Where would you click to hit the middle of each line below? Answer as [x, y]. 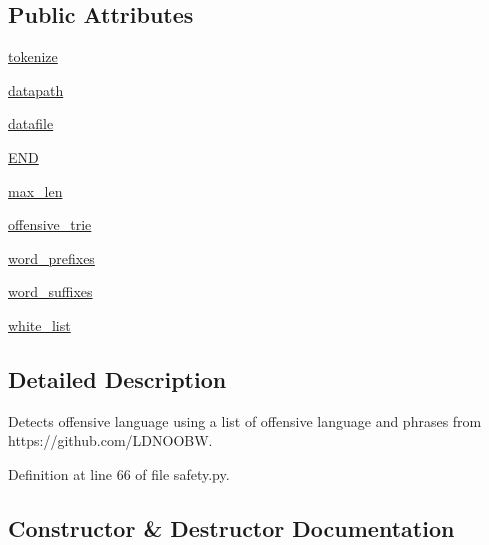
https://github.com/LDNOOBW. [110, 440]
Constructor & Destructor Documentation [231, 527]
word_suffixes [50, 291]
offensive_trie [50, 224]
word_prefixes [51, 257]
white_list [39, 324]
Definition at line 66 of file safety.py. [119, 473]
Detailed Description [117, 378]
